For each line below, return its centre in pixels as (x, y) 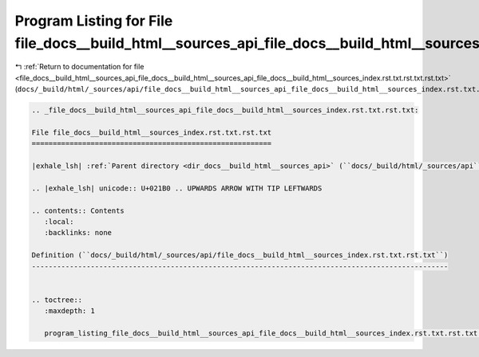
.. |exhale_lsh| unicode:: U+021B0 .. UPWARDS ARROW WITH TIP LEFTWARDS (177, 188)
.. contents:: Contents (78, 210)
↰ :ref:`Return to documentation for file (79, 67)
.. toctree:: (57, 300)
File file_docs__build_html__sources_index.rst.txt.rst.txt (152, 132)
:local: (59, 222)
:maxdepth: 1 (70, 311)
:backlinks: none (78, 233)
